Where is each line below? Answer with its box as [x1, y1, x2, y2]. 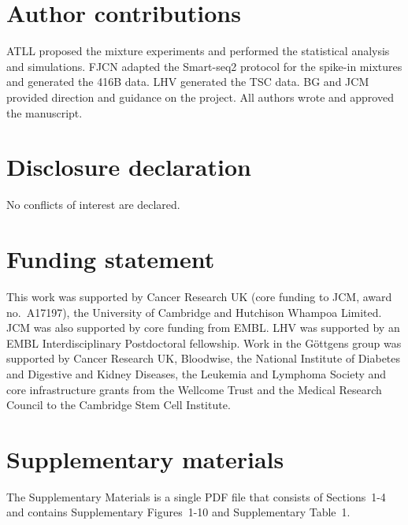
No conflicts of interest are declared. [6, 196, 180, 213]
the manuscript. [6, 104, 83, 121]
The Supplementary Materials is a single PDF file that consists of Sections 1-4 [6, 488, 386, 505]
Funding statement [6, 243, 215, 274]
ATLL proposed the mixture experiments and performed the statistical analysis [6, 43, 390, 59]
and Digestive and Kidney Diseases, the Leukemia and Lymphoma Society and [6, 365, 387, 382]
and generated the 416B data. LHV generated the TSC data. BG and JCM [6, 73, 369, 90]
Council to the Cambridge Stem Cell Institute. [6, 397, 231, 413]
